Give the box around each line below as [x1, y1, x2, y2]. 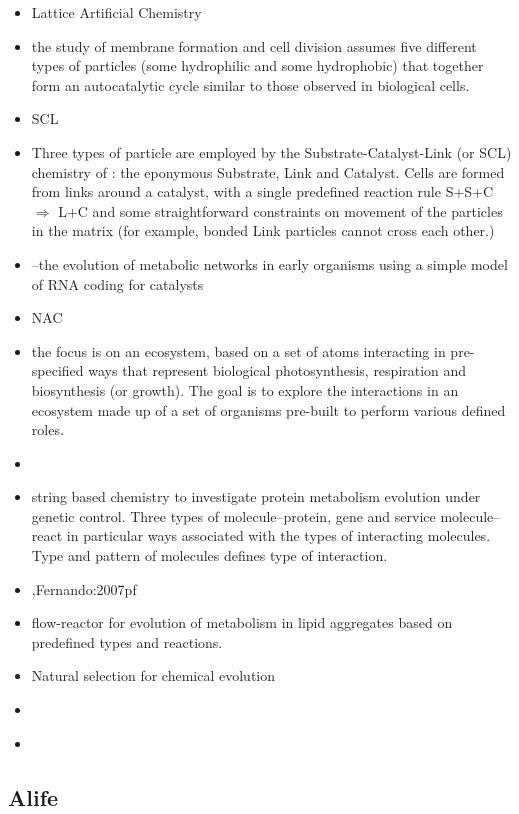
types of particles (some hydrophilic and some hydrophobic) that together [31, 55, 484, 76]
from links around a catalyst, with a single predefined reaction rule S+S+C [31, 181, 494, 202]
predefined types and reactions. [31, 631, 223, 652]
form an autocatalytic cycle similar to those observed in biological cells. [31, 74, 470, 95]
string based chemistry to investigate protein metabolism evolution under [31, 486, 481, 507]
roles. [31, 419, 64, 440]
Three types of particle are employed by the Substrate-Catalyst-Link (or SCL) [31, 141, 512, 162]
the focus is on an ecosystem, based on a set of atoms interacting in [31, 340, 446, 361]
